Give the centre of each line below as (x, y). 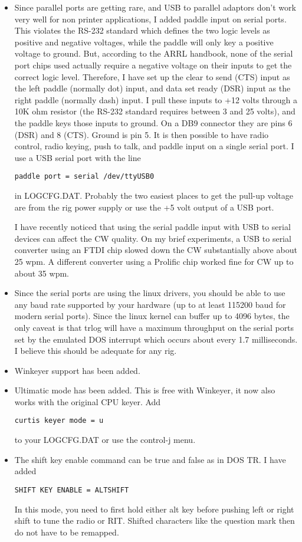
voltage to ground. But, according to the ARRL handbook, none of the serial (154, 53)
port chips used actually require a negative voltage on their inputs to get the (153, 65)
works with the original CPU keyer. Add (88, 401)
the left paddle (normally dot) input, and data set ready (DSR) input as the (152, 88)
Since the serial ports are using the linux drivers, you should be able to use (150, 293)
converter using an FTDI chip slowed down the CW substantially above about (156, 250)
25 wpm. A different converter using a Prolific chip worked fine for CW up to (154, 261)
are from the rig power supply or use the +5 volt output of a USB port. (144, 207)
